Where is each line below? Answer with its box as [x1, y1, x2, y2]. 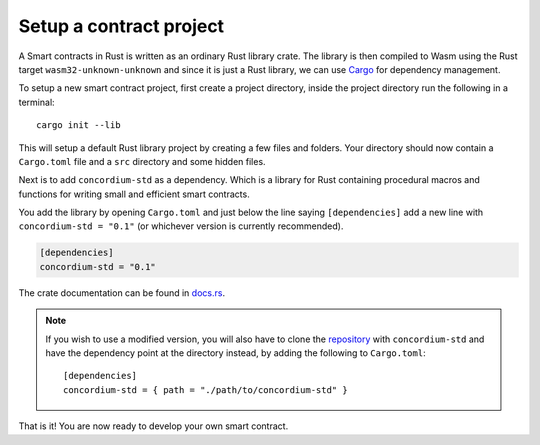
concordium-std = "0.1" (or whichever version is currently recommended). [18, 220, 344, 232]
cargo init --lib [36, 120, 121, 131]
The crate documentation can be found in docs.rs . [18, 286, 225, 299]
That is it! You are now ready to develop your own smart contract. [18, 420, 289, 432]
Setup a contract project [18, 15, 225, 37]
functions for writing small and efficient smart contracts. [18, 188, 250, 200]
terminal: [18, 96, 55, 108]
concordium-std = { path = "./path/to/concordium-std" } [63, 384, 349, 395]
